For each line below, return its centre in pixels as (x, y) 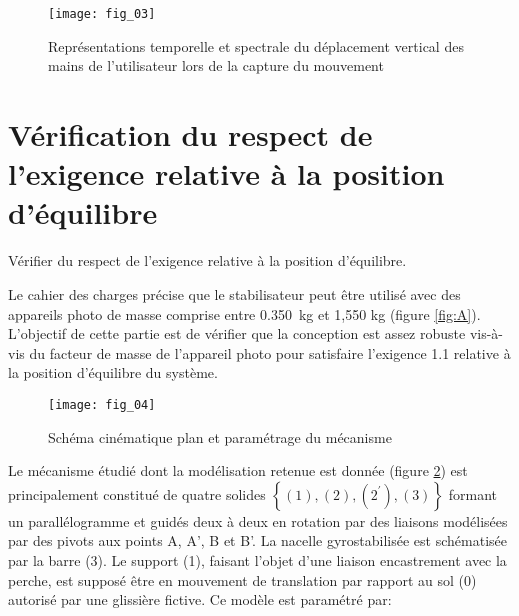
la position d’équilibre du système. (113, 372)
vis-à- (486, 333)
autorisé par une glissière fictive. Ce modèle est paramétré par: (200, 599)
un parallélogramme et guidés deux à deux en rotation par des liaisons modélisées (258, 520)
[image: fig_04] (102, 404)
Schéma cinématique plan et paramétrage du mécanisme (220, 436)
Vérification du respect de (190, 134)
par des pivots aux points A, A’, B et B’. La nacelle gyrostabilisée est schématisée (257, 540)
